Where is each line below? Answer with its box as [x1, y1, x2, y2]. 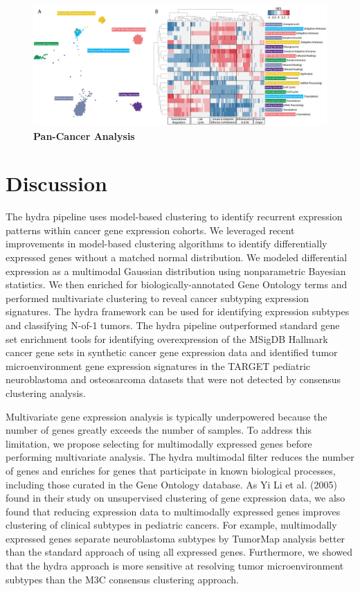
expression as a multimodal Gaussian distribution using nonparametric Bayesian [6, 263, 346, 278]
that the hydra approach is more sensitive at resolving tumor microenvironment [6, 558, 344, 573]
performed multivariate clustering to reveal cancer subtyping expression [6, 290, 309, 305]
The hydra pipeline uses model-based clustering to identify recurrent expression [6, 209, 343, 224]
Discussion [6, 169, 107, 197]
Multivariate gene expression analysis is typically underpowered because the [6, 409, 327, 423]
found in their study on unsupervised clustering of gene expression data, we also [6, 491, 345, 505]
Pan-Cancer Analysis [33, 128, 135, 143]
